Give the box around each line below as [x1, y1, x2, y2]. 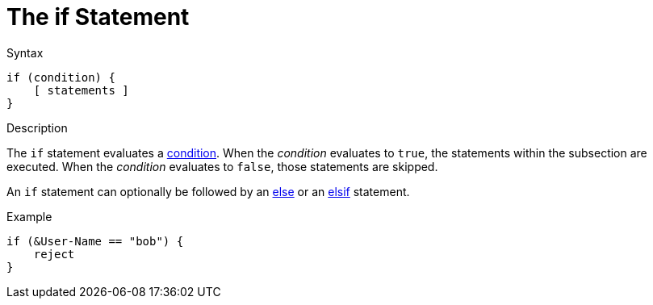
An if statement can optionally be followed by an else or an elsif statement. [6, 184, 410, 198]
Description [6, 120, 68, 135]
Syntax [6, 45, 44, 60]
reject [33, 247, 75, 261]
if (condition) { [6, 70, 115, 84]
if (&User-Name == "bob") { [6, 234, 184, 248]
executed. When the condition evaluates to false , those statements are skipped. [6, 159, 438, 173]
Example [6, 209, 52, 224]
